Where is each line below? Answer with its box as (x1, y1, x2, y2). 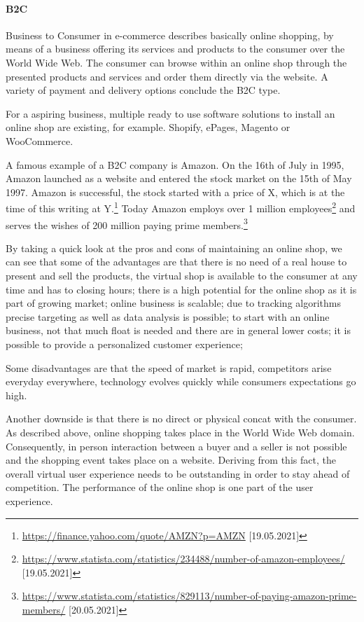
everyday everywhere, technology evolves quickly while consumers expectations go (6, 374, 356, 389)
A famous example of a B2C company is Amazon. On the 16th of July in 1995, (6, 157, 344, 172)
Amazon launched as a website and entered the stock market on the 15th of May (6, 171, 352, 186)
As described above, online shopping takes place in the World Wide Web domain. (6, 424, 355, 439)
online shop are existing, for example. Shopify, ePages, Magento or (6, 120, 290, 134)
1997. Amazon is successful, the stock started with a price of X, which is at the (6, 184, 345, 199)
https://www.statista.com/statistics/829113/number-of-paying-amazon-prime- (22, 588, 357, 603)
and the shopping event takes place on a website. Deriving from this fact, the (6, 452, 336, 467)
